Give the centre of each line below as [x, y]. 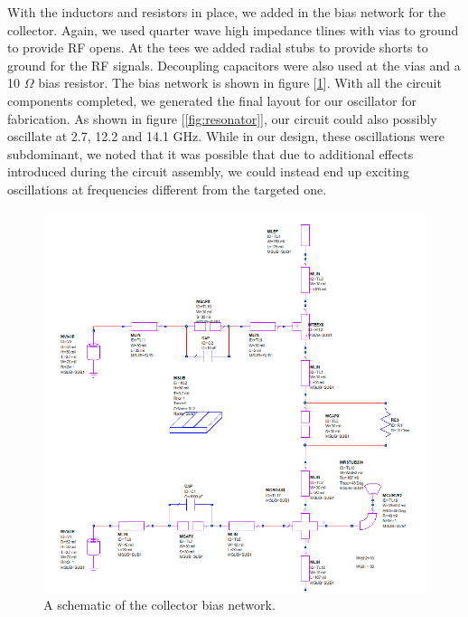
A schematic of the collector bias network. [159, 605]
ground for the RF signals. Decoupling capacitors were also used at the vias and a [234, 65]
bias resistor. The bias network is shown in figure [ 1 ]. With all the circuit [240, 83]
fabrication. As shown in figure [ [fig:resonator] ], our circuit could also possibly [222, 118]
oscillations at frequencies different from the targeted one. [167, 189]
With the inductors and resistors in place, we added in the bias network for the [227, 12]
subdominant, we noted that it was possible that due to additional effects [211, 153]
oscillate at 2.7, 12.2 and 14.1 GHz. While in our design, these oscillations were [226, 136]
